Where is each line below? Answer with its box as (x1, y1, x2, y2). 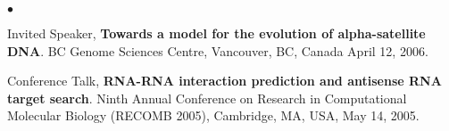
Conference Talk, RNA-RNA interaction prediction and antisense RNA (7, 71, 442, 90)
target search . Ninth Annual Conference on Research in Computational (7, 88, 407, 107)
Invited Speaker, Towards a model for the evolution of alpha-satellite (7, 24, 426, 42)
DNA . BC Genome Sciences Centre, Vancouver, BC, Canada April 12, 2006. (7, 41, 428, 60)
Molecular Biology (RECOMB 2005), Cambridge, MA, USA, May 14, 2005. (7, 106, 420, 125)
